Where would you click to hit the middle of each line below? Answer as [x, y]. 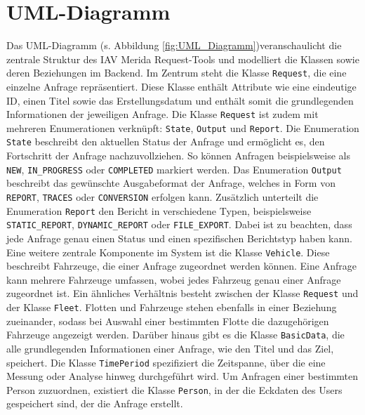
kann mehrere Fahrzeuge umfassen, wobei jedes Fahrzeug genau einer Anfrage [174, 279]
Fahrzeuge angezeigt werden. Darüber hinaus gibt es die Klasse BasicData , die [175, 335]
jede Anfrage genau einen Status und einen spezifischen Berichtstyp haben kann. [179, 238]
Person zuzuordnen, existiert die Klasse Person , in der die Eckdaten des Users [174, 389]
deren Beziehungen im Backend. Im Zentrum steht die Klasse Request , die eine [177, 73]
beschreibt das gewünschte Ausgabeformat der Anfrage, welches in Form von [171, 183]
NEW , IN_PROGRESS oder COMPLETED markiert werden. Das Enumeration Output [174, 169]
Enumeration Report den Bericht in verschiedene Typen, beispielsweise [159, 210]
